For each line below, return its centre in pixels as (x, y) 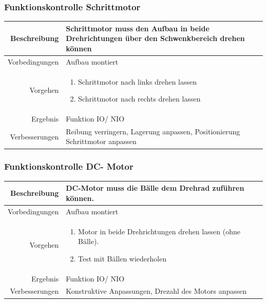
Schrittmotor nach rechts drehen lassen (139, 99)
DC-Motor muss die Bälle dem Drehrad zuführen (155, 188)
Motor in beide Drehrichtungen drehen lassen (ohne (159, 231)
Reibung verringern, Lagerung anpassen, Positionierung (153, 131)
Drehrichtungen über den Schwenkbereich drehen (155, 38)
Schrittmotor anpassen (101, 141)
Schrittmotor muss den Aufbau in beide (138, 28)
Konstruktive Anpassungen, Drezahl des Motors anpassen (156, 291)
